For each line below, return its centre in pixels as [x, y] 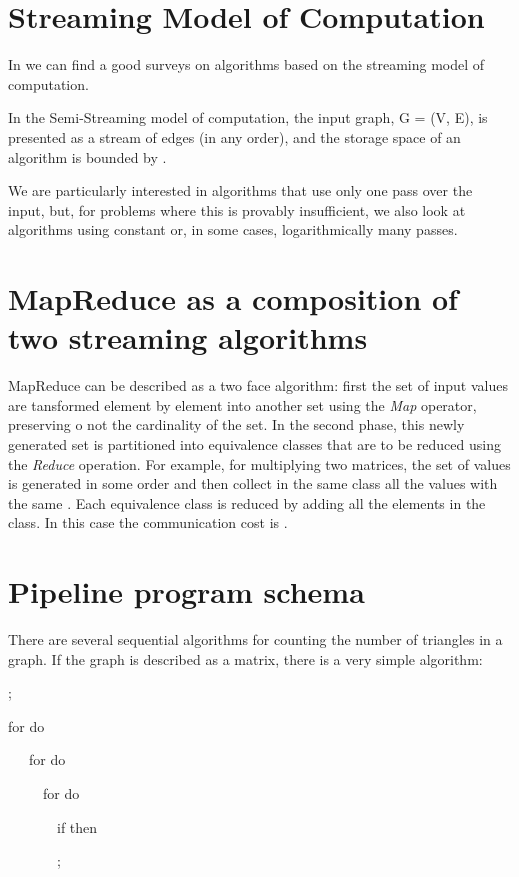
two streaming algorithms [188, 337]
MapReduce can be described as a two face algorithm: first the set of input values [258, 385]
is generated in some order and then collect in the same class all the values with [253, 483]
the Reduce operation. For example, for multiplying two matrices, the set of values [259, 463]
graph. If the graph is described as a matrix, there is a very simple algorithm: [245, 658]
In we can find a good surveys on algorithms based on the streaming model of [246, 64]
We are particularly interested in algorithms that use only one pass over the [240, 190]
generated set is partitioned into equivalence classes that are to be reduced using [254, 443]
